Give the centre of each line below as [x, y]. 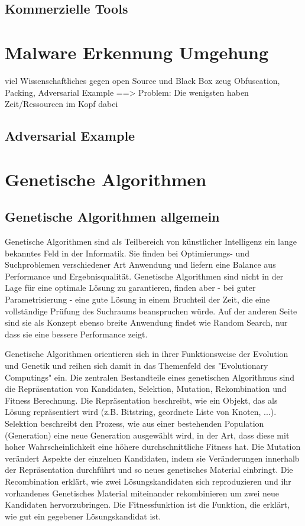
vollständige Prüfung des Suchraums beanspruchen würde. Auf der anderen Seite [151, 311]
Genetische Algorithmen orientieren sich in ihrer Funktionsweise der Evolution [147, 354]
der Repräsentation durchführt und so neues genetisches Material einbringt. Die [149, 470]
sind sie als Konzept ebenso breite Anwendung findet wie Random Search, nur [146, 322]
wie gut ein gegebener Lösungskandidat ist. [83, 516]
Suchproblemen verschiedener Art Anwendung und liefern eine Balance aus [140, 264]
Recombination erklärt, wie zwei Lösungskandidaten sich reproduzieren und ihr [148, 481]
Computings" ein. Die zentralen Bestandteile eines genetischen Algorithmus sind [150, 377]
